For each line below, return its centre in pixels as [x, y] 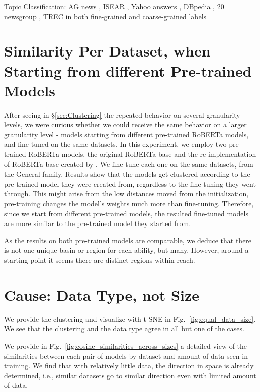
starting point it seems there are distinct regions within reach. [100, 260]
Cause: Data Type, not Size [102, 294]
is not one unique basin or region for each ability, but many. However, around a [126, 250]
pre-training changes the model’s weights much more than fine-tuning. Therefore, [129, 204]
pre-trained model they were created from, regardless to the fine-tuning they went [130, 183]
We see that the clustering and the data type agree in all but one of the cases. [124, 329]
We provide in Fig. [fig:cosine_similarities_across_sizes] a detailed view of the [126, 345]
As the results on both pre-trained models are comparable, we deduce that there [128, 240]
